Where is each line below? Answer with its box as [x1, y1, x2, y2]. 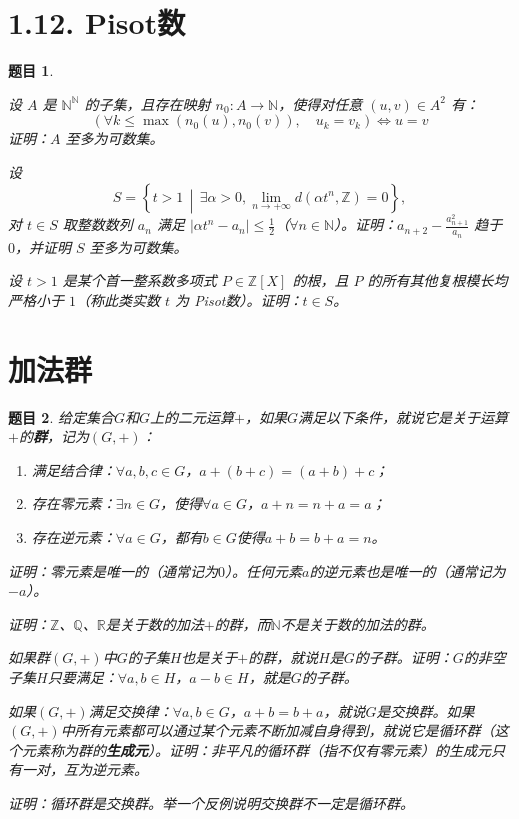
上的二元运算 [150, 406, 235, 427]
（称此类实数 [76, 289, 161, 310]
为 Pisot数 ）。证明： [175, 289, 303, 310]
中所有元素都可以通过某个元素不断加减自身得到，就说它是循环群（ [60, 720, 495, 741]
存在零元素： [31, 493, 116, 514]
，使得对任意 [278, 93, 363, 114]
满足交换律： [88, 700, 173, 721]
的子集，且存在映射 [84, 93, 211, 114]
